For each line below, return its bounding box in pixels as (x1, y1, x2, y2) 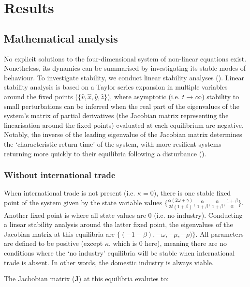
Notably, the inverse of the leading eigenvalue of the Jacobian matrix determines (4, 129, 242, 139)
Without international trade (4, 169, 116, 181)
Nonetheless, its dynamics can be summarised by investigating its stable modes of (4, 63, 246, 73)
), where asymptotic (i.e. (107, 91, 180, 101)
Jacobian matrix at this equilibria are (4, 228, 115, 239)
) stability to (202, 91, 239, 101)
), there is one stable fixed (153, 188, 231, 198)
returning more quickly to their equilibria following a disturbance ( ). (4, 148, 206, 158)
